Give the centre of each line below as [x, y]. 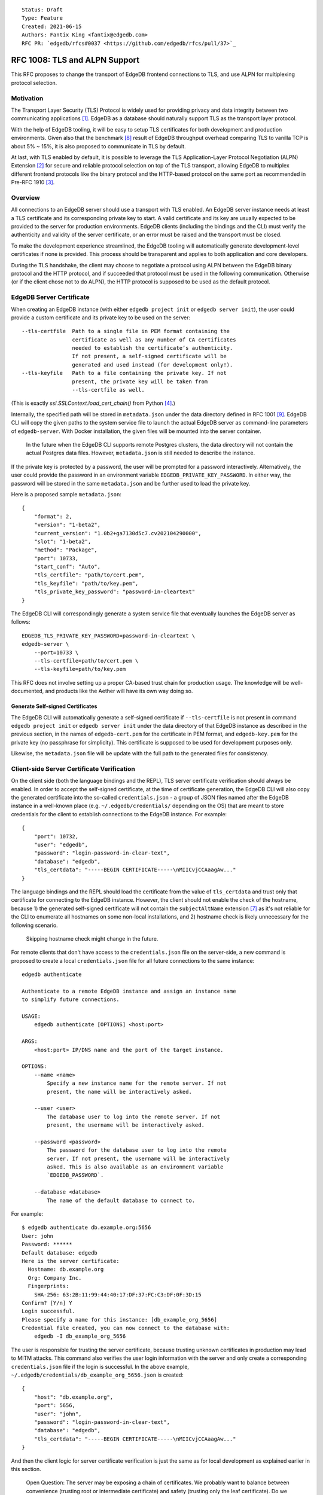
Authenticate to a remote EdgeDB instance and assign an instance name [129, 991]
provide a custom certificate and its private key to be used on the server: [101, 318]
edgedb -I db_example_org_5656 [80, 1336]
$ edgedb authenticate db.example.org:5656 [86, 1228]
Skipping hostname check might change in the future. [92, 938]
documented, [28, 691]
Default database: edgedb [60, 1253]
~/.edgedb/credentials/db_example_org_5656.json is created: [97, 1375]
